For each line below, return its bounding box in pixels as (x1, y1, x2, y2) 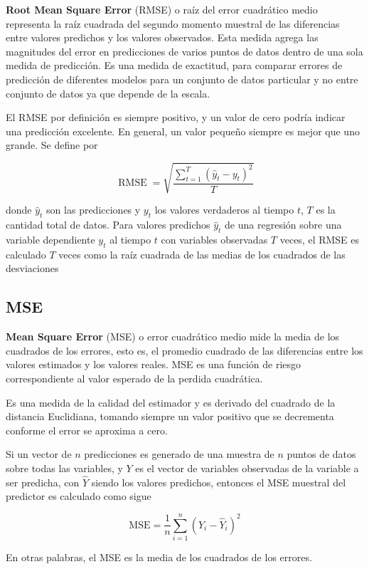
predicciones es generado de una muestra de (84, 447, 274, 461)
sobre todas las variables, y (6, 461, 123, 476)
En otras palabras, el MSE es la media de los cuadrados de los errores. (6, 550, 312, 565)
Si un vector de (6, 447, 72, 461)
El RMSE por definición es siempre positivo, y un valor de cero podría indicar (6, 110, 346, 125)
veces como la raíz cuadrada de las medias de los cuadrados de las (58, 246, 346, 261)
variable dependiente (6, 232, 95, 247)
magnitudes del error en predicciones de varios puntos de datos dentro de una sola (6, 43, 363, 58)
